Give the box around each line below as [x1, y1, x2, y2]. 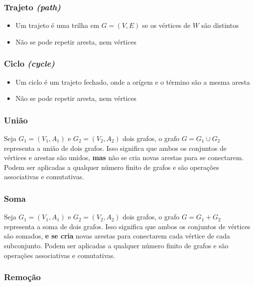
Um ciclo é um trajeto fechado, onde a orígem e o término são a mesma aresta [15, 76, 250, 87]
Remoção [4, 271, 41, 283]
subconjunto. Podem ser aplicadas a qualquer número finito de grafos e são [4, 240, 229, 250]
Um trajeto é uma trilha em [15, 20, 99, 30]
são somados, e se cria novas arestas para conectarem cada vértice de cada [4, 231, 231, 241]
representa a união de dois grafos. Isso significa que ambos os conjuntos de [4, 143, 227, 153]
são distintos [201, 20, 239, 30]
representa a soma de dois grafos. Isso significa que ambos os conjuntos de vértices [4, 221, 251, 231]
